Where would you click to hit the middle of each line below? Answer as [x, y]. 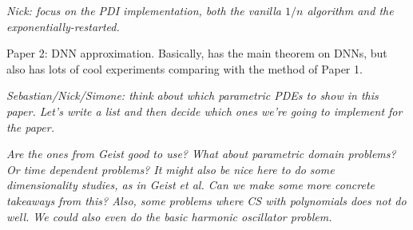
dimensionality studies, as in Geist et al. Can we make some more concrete [191, 185]
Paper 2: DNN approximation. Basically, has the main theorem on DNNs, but [197, 53]
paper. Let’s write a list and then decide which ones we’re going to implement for [205, 111]
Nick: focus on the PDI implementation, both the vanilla [144, 10]
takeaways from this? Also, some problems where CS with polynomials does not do [206, 200]
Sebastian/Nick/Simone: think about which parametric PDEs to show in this [193, 95]
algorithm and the [350, 10]
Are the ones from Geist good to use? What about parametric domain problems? [201, 154]
